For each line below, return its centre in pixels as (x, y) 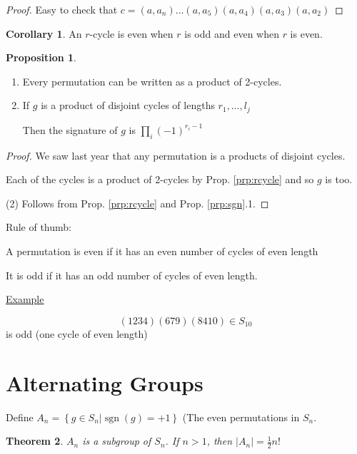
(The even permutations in (241, 417)
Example (25, 299)
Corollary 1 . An (44, 33)
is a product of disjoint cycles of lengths (128, 105)
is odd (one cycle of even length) (77, 333)
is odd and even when (232, 33)
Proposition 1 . (41, 57)
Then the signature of (70, 129)
